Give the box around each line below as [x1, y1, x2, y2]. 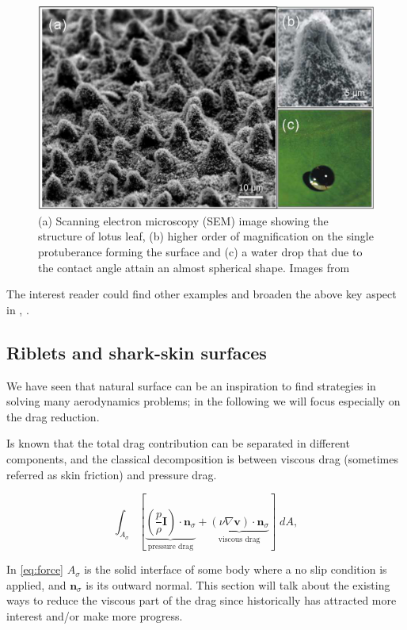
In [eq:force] [6, 561, 63, 578]
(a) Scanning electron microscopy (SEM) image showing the [38, 212, 329, 229]
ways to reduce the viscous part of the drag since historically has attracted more [6, 592, 397, 609]
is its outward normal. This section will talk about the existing [86, 576, 390, 593]
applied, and [6, 576, 67, 593]
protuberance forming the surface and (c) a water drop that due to [38, 244, 363, 260]
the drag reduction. [6, 408, 100, 424]
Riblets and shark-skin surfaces [6, 340, 267, 364]
